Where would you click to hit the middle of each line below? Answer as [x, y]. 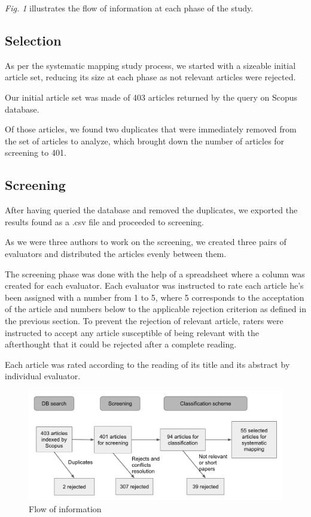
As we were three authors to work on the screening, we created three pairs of [146, 242]
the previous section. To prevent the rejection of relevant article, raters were [144, 320]
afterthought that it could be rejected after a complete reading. [121, 344]
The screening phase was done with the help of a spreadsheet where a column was [155, 273]
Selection [33, 40]
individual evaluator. [43, 376]
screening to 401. [36, 152]
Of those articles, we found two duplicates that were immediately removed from [151, 129]
